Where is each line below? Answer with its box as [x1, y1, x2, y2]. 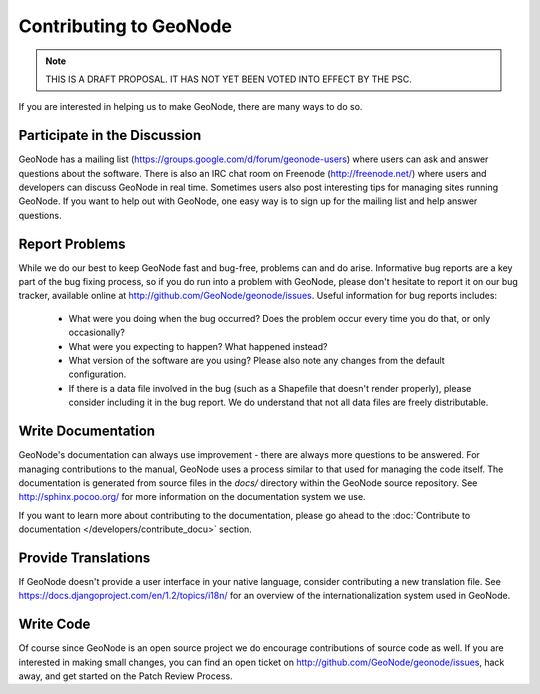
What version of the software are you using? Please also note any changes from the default [68, 355, 445, 367]
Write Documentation [18, 423, 155, 440]
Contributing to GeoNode [18, 15, 232, 37]
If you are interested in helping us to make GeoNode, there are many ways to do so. [18, 101, 363, 113]
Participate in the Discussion [18, 127, 202, 144]
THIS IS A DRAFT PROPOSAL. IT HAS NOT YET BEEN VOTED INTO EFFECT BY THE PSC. [45, 73, 412, 85]
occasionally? [68, 326, 125, 339]
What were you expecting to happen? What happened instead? [68, 340, 328, 352]
